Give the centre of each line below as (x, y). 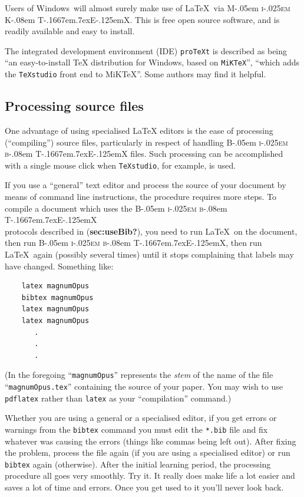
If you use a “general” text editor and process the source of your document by (146, 185)
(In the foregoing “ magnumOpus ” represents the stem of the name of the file (139, 375)
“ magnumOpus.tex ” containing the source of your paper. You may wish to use (144, 386)
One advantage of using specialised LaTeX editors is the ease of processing (139, 130)
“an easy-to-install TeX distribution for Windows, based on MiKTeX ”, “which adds (152, 62)
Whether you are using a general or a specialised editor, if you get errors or (141, 418)
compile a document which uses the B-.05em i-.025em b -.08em (116, 208)
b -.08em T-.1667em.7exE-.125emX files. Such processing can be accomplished (144, 154)
